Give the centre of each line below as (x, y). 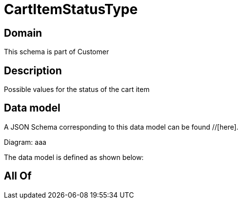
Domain (23, 33)
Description (33, 70)
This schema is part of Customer (57, 52)
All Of (18, 176)
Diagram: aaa (25, 142)
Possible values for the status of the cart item (77, 90)
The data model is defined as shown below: (74, 157)
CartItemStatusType (71, 9)
